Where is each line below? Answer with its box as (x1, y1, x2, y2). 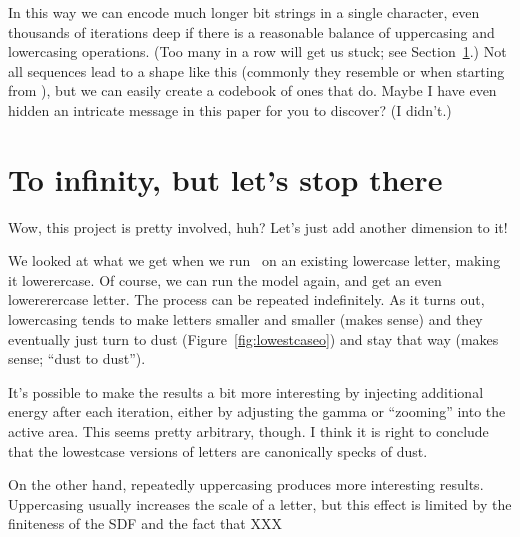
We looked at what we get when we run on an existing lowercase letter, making (8, 250, 501, 271)
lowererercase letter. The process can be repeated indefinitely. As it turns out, (8, 289, 485, 310)
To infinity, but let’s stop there (8, 158, 443, 199)
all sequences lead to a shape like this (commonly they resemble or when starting (8, 60, 505, 81)
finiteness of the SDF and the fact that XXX (8, 513, 282, 534)
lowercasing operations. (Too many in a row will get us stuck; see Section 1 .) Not (8, 41, 507, 62)
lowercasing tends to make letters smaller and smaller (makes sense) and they (8, 309, 483, 330)
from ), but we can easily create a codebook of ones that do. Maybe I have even (8, 80, 497, 101)
